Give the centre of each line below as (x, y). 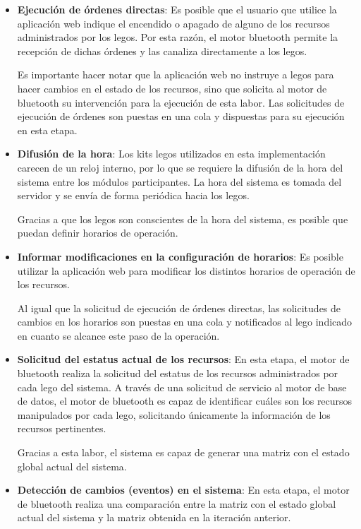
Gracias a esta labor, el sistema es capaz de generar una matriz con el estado (183, 452)
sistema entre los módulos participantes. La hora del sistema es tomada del (179, 181)
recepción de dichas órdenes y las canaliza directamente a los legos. (162, 50)
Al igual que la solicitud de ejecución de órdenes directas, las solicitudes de (179, 308)
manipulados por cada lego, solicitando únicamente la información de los (174, 414)
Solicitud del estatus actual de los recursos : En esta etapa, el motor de (183, 359)
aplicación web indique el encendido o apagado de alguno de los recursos (173, 23)
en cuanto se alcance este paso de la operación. (118, 335)
